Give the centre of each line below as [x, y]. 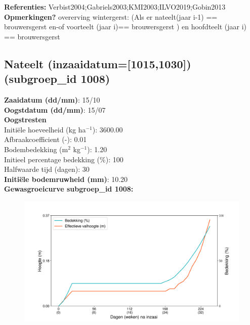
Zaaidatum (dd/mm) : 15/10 [52, 99]
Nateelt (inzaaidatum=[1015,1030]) [98, 63]
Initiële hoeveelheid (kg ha [45, 129]
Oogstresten [25, 120]
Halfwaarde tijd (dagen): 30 [47, 169]
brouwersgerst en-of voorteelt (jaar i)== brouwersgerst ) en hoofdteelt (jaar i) [125, 27]
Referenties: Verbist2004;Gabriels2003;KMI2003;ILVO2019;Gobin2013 [115, 7]
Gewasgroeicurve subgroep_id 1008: [69, 189]
